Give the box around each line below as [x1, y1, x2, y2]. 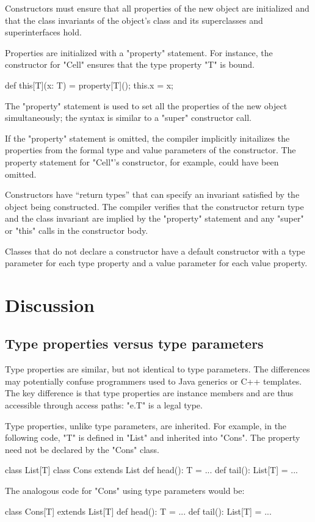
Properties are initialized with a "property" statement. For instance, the [5, 46, 273, 59]
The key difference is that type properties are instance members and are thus [5, 386, 294, 399]
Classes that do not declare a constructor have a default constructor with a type [5, 244, 305, 257]
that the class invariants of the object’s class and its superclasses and [5, 13, 263, 26]
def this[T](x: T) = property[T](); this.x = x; [5, 78, 173, 91]
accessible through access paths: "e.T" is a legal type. [5, 399, 203, 411]
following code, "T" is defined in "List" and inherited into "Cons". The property [5, 431, 300, 444]
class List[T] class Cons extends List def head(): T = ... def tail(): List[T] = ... [5, 463, 298, 476]
